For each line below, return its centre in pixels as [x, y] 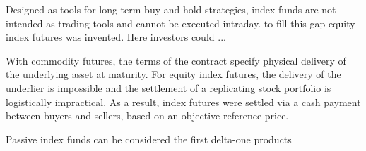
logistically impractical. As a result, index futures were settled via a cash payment [183, 101]
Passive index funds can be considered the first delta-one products [149, 139]
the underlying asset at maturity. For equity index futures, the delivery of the [173, 74]
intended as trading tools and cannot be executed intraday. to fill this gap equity [181, 23]
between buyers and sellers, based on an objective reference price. [147, 116]
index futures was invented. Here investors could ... [116, 37]
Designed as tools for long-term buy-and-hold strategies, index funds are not [171, 9]
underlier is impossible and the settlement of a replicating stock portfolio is [169, 87]
